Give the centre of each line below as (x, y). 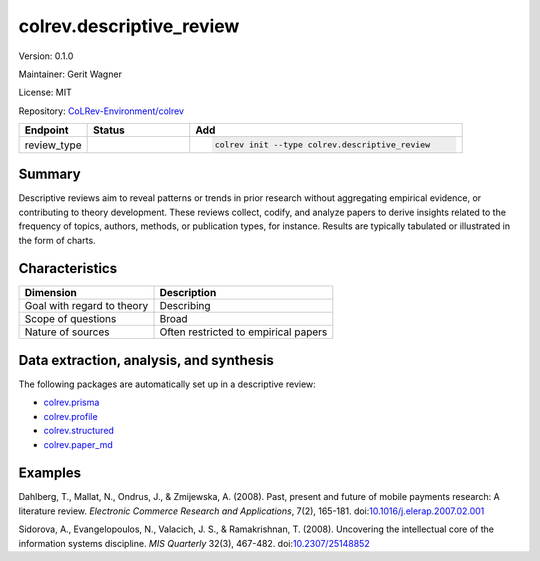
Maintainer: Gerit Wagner (70, 74)
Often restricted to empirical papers (243, 332)
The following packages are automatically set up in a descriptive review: (167, 384)
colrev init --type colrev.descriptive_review (322, 145)
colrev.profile (71, 416)
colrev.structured (79, 431)
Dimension (50, 293)
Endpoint (46, 130)
